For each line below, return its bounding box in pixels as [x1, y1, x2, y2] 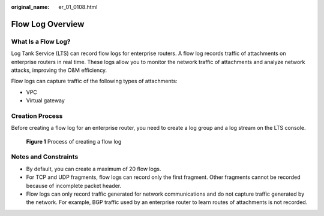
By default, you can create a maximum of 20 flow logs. [26, 165, 161, 172]
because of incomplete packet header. [26, 182, 122, 189]
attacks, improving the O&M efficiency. [11, 66, 107, 74]
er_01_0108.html [58, 4, 98, 10]
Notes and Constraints [11, 153, 79, 161]
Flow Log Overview [11, 19, 85, 29]
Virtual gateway [26, 97, 65, 104]
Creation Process [11, 111, 63, 120]
